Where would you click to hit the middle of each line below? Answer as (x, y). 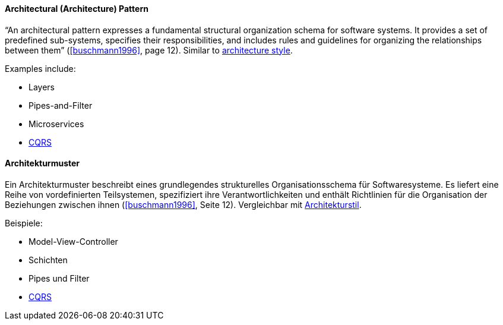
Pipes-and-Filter (61, 105)
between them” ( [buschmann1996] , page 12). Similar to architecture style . (149, 50)
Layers (42, 87)
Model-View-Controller (73, 241)
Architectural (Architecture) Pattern (77, 9)
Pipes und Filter (59, 278)
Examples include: (40, 68)
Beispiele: (24, 223)
